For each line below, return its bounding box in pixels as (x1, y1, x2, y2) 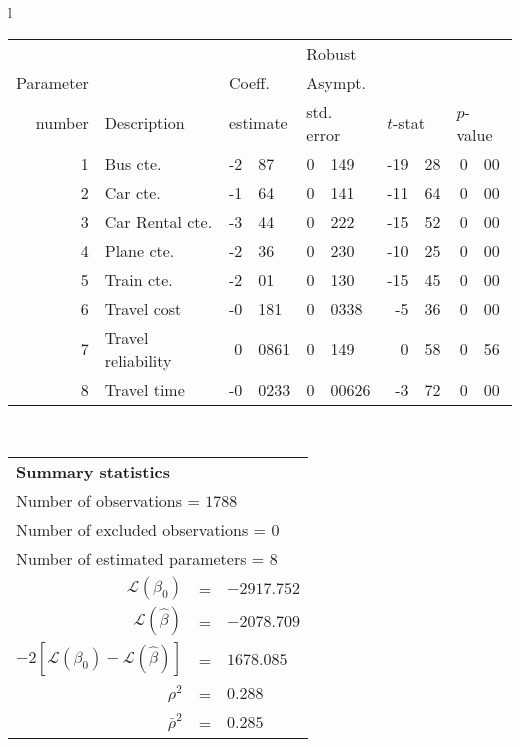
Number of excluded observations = (16, 518, 267, 542)
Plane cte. (104, 238, 175, 262)
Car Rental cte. (104, 209, 213, 233)
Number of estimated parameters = (16, 547, 265, 571)
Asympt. (306, 70, 366, 94)
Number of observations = (16, 489, 200, 513)
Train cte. (104, 267, 173, 291)
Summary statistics (16, 460, 171, 484)
